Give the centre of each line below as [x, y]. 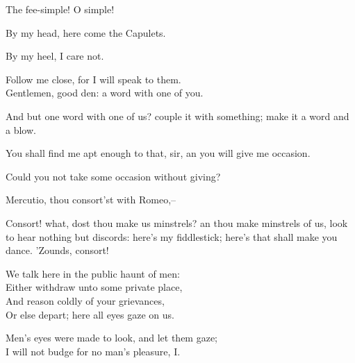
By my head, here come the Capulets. [86, 32]
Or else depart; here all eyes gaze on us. [90, 314]
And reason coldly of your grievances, [85, 300]
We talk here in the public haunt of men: [93, 273]
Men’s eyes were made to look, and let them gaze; [112, 338]
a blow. [21, 129]
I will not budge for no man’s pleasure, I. [93, 351]
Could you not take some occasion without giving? [113, 176]
